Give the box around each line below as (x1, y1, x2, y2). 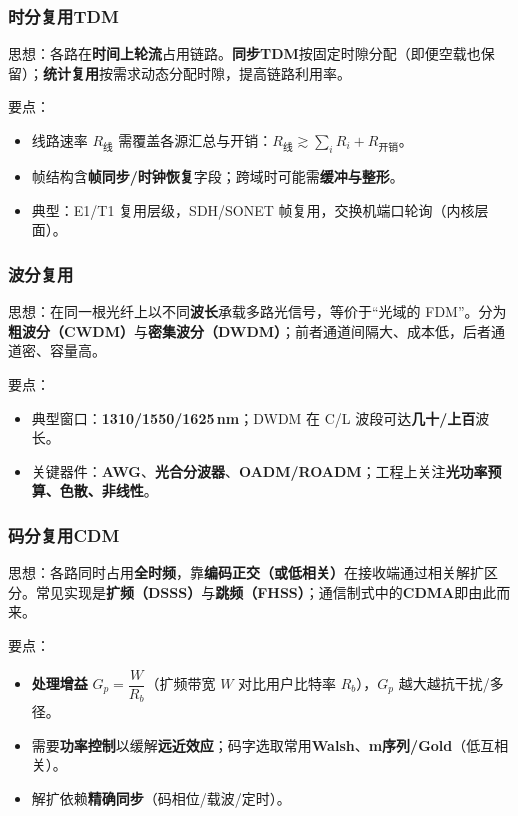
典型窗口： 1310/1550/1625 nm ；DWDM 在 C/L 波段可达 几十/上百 (31, 407, 476, 428)
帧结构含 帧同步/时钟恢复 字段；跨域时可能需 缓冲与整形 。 (31, 166, 404, 187)
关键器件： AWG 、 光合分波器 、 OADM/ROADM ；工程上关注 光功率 (31, 460, 488, 481)
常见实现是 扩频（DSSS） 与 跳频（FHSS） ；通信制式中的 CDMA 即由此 (35, 581, 497, 602)
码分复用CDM (8, 522, 120, 547)
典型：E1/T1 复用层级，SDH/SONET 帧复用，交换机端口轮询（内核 (31, 199, 475, 220)
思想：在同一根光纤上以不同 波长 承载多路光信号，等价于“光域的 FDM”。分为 (8, 301, 507, 322)
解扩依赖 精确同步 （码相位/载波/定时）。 (31, 787, 291, 808)
